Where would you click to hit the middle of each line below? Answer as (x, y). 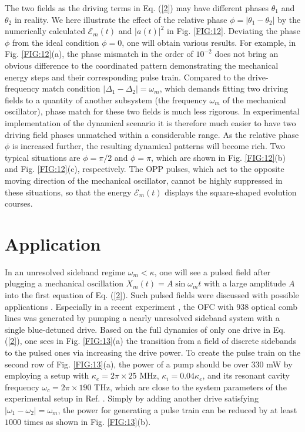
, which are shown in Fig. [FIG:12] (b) (219, 157)
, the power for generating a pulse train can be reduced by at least (177, 409)
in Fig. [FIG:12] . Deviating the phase (234, 31)
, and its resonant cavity (246, 375)
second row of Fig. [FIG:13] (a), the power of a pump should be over (127, 364)
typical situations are (43, 157)
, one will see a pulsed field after (212, 271)
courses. (19, 203)
